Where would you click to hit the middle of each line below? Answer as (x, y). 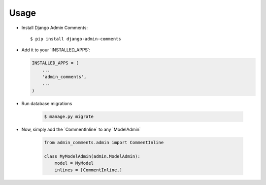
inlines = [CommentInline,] (88, 170)
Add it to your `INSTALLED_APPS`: (56, 50)
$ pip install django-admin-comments (76, 39)
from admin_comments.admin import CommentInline (104, 142)
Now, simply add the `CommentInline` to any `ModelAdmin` (81, 129)
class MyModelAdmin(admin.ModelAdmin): (92, 156)
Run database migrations (47, 103)
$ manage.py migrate (69, 116)
